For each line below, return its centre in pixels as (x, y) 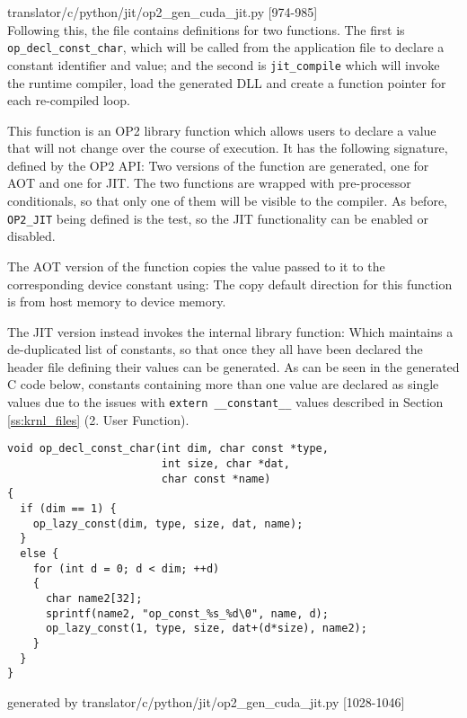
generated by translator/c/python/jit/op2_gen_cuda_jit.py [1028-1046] (206, 701)
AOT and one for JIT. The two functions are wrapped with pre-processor (209, 183)
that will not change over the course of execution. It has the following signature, (228, 148)
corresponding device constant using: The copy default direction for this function (230, 284)
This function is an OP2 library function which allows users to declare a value (222, 130)
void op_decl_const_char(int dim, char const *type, (168, 449)
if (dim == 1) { (68, 508)
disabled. (31, 236)
